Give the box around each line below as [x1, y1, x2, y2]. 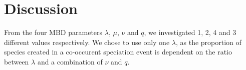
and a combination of [37, 56, 103, 66]
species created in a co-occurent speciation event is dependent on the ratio [4, 46, 232, 57]
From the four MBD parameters [4, 27, 103, 37]
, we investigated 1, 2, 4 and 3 [144, 27, 236, 37]
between [4, 56, 29, 66]
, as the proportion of [175, 36, 241, 47]
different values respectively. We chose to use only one [4, 36, 170, 47]
